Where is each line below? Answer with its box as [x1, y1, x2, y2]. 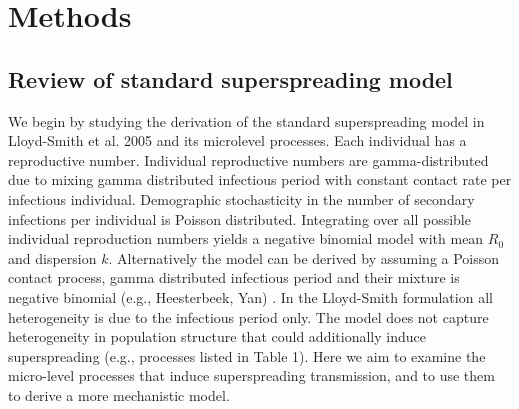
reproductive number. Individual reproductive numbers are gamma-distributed [8, 149, 489, 170]
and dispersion [8, 247, 97, 268]
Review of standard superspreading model [8, 63, 453, 94]
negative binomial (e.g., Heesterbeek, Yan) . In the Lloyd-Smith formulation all [8, 286, 493, 307]
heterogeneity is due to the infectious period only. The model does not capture [8, 306, 489, 327]
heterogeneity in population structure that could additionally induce [8, 326, 426, 347]
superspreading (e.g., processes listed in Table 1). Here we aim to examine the [8, 345, 486, 366]
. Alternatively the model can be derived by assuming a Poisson [108, 247, 500, 268]
